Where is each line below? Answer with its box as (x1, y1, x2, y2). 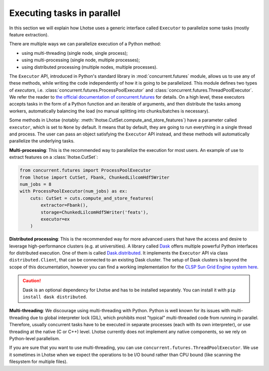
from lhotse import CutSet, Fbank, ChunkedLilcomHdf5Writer (19, 174, 170, 180)
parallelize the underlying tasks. (9, 138, 75, 144)
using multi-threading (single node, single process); (21, 50, 128, 56)
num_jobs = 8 (19, 181, 52, 187)
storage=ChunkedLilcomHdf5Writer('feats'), (40, 209, 149, 215)
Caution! (22, 278, 41, 284)
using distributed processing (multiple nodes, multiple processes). (21, 64, 158, 70)
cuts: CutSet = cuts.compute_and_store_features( (30, 195, 154, 201)
